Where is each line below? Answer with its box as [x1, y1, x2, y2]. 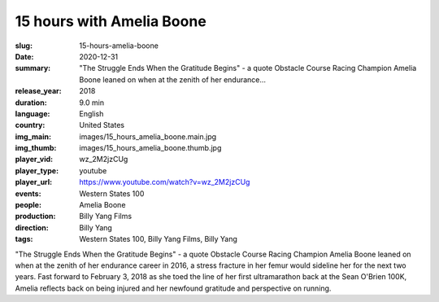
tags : [15, 234, 33, 244]
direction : [15, 222, 49, 232]
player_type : [15, 165, 59, 175]
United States [79, 120, 125, 130]
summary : [15, 63, 51, 73]
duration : [15, 98, 48, 107]
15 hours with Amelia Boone [15, 12, 206, 30]
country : [15, 120, 46, 130]
